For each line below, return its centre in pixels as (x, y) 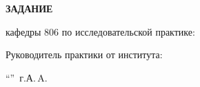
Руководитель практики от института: (84, 54)
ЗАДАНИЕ (29, 8)
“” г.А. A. (27, 77)
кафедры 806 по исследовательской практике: (100, 31)
